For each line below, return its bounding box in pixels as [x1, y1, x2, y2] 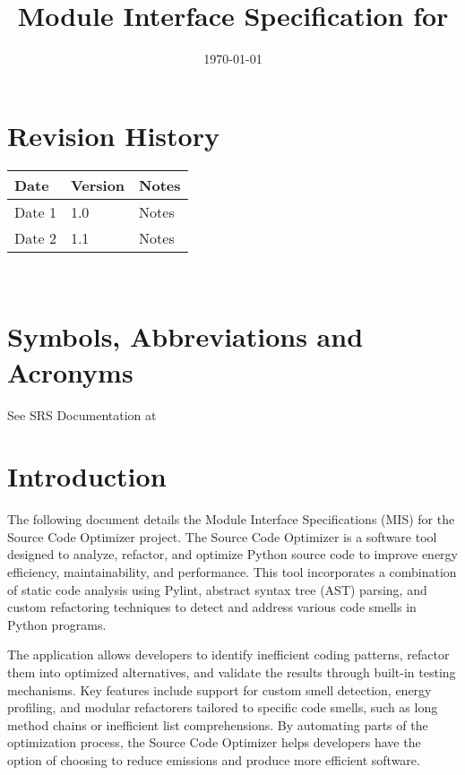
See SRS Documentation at [7, 405, 157, 424]
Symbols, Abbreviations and [7, 318, 364, 355]
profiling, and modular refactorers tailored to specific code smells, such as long [7, 698, 438, 717]
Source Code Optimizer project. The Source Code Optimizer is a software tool [7, 527, 437, 546]
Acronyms [7, 353, 133, 390]
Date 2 [14, 227, 56, 248]
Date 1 [14, 201, 56, 222]
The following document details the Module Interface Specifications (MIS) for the [7, 510, 455, 529]
